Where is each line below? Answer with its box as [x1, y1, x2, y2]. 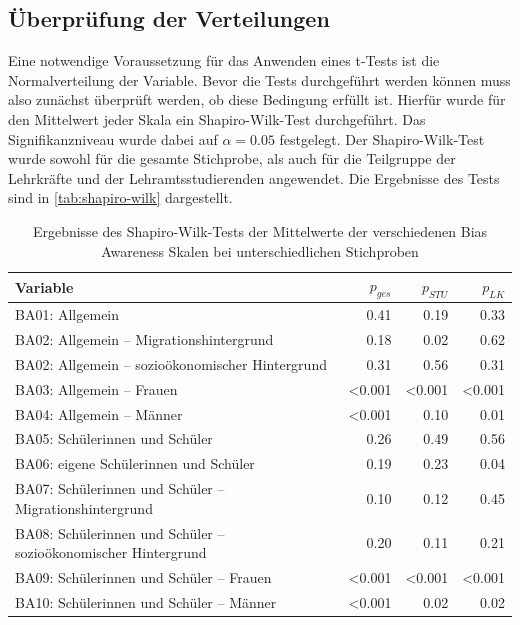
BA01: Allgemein [15, 304, 120, 325]
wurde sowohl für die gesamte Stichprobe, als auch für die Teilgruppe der [8, 148, 456, 169]
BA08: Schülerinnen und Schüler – [15, 522, 225, 543]
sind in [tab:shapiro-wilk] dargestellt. [8, 187, 233, 208]
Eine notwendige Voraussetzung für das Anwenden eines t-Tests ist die [8, 50, 440, 71]
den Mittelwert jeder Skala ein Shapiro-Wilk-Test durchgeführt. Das [8, 108, 426, 129]
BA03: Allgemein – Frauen [15, 378, 178, 399]
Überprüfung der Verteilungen [8, 3, 330, 34]
